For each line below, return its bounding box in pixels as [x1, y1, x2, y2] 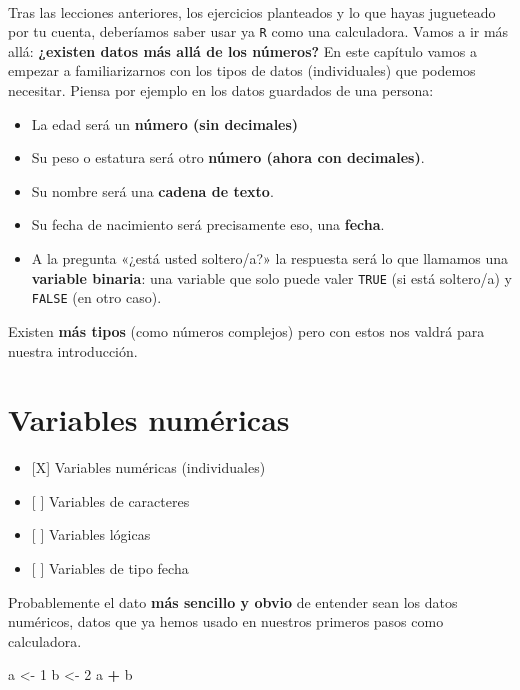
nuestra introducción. [8, 340, 138, 361]
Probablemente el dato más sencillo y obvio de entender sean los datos [8, 591, 458, 612]
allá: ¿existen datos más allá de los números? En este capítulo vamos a [8, 40, 477, 61]
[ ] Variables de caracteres [31, 490, 190, 511]
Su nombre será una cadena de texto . [31, 180, 274, 201]
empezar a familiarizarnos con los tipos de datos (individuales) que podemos [8, 60, 476, 81]
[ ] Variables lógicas [31, 524, 151, 545]
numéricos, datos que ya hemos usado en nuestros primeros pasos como [8, 611, 444, 632]
